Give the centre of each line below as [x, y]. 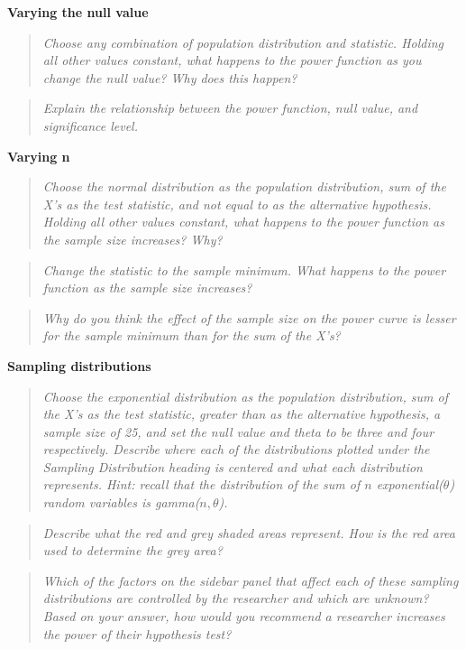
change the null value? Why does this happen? [170, 77]
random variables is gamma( [121, 502]
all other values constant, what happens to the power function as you [232, 60]
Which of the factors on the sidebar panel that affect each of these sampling [251, 580]
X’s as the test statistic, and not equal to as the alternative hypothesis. [237, 204]
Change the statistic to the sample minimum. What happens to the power [244, 269]
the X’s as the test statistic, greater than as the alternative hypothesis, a [242, 414]
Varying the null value [78, 12]
